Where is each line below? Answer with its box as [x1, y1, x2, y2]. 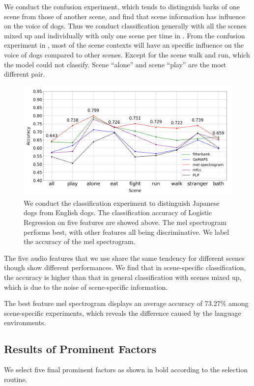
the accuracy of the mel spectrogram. [24, 236, 136, 247]
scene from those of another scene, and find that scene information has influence [4, 11, 245, 21]
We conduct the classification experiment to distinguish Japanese [24, 197, 220, 208]
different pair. [4, 69, 45, 79]
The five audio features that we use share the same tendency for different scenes [4, 252, 245, 263]
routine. [4, 374, 28, 384]
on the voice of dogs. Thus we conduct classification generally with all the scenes [4, 21, 247, 31]
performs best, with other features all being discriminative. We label [24, 226, 229, 237]
